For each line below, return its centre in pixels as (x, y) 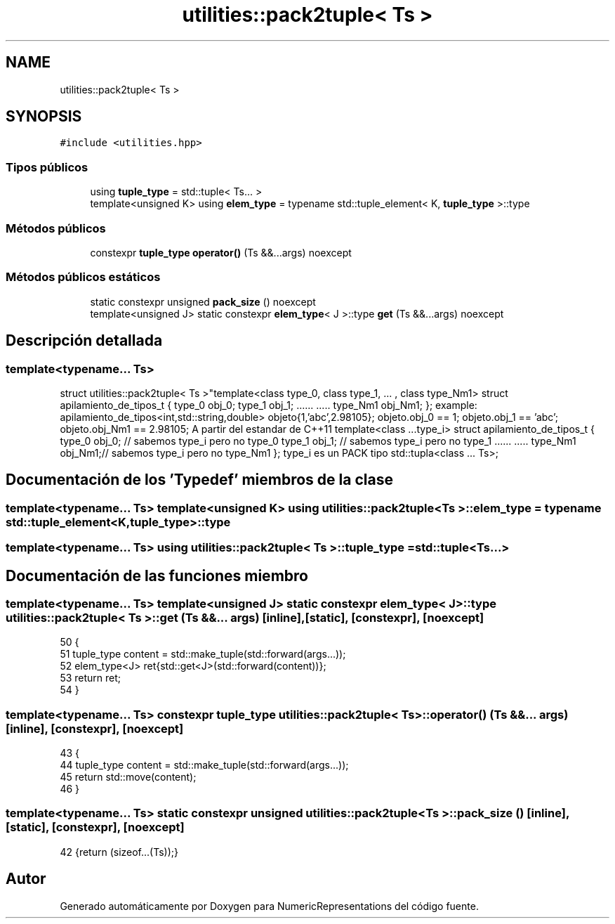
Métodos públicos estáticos (83, 277)
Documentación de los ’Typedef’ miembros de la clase (199, 480)
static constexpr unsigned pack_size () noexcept (203, 301)
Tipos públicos (47, 167)
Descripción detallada (84, 341)
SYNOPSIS (44, 117)
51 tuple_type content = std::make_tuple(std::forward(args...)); (203, 654)
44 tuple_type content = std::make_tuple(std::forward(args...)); (204, 765)
